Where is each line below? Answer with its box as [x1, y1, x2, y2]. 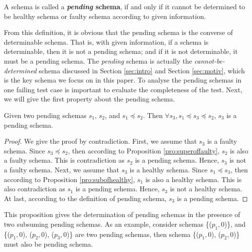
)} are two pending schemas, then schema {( [67, 229, 199, 239]
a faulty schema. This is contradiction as [4, 155, 125, 165]
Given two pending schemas [4, 110, 87, 120]
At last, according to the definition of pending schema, [4, 193, 167, 203]
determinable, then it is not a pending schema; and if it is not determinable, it [4, 46, 238, 56]
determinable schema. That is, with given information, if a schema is [4, 36, 209, 47]
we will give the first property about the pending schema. [4, 94, 175, 104]
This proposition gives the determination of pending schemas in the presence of [4, 209, 240, 219]
